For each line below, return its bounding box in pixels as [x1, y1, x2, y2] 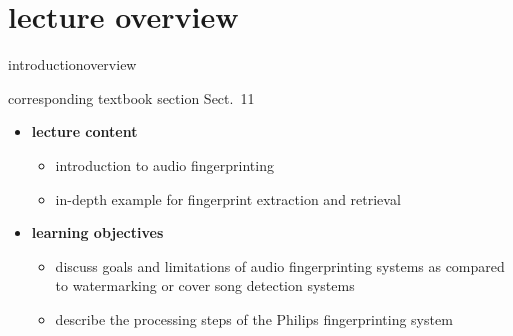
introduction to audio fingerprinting [55, 154, 274, 175]
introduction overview [8, 54, 137, 75]
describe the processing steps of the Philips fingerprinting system [55, 308, 453, 329]
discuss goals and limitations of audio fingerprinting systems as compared [55, 255, 505, 276]
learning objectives [31, 222, 164, 243]
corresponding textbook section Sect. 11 [8, 87, 255, 108]
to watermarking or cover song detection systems [55, 275, 355, 296]
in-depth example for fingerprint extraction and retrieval [55, 188, 401, 209]
